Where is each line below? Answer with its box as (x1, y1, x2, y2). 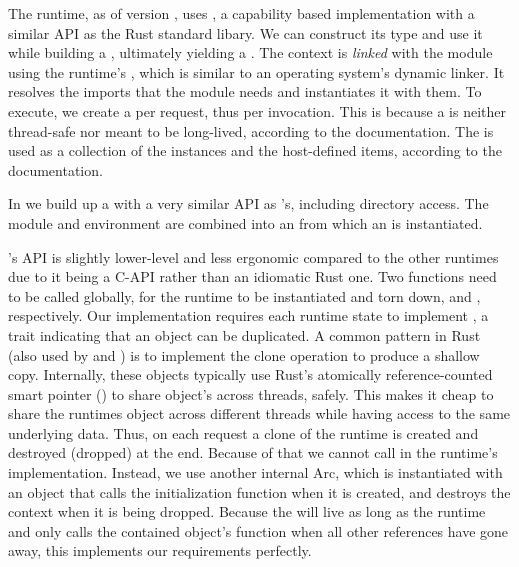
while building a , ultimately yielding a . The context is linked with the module (8, 42, 493, 63)
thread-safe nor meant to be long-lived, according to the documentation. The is (8, 120, 494, 141)
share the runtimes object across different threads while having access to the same (8, 403, 511, 424)
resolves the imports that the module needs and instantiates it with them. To (8, 81, 482, 102)
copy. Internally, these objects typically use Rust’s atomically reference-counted (8, 364, 493, 385)
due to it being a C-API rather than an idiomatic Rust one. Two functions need (8, 266, 497, 287)
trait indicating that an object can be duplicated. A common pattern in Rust (8, 324, 481, 345)
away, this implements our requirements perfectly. (8, 540, 312, 561)
